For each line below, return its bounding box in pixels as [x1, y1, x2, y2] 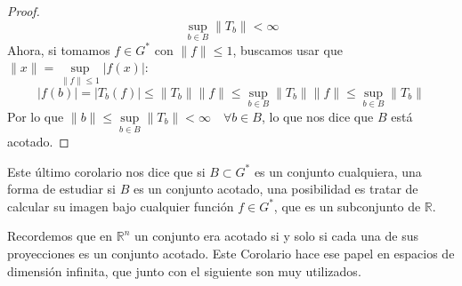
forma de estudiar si [7, 179, 116, 198]
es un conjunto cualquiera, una [254, 162, 422, 180]
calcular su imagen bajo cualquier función [7, 196, 234, 215]
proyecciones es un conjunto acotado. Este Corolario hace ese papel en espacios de [7, 244, 455, 263]
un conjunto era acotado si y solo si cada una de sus [134, 226, 418, 245]
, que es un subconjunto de [273, 196, 421, 215]
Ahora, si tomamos [7, 40, 110, 59]
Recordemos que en [7, 226, 113, 245]
